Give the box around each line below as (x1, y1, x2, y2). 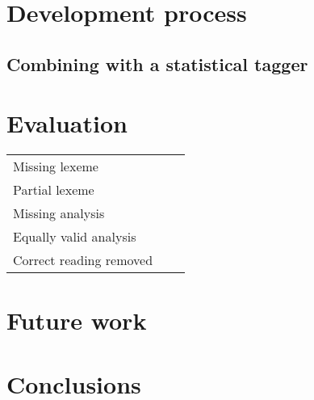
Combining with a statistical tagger (6, 51, 308, 76)
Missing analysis (13, 204, 105, 223)
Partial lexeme (13, 180, 94, 200)
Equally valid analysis (13, 227, 136, 246)
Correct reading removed (13, 251, 153, 270)
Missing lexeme (13, 157, 98, 176)
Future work (6, 304, 147, 337)
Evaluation (6, 107, 128, 140)
